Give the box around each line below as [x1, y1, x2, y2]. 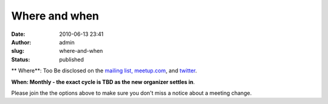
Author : [11, 38, 32, 46]
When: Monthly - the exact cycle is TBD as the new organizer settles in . [11, 78, 195, 85]
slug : [11, 47, 24, 55]
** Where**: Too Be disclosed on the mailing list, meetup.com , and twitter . [11, 67, 197, 74]
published [59, 55, 84, 63]
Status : [11, 55, 30, 63]
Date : [11, 30, 26, 38]
